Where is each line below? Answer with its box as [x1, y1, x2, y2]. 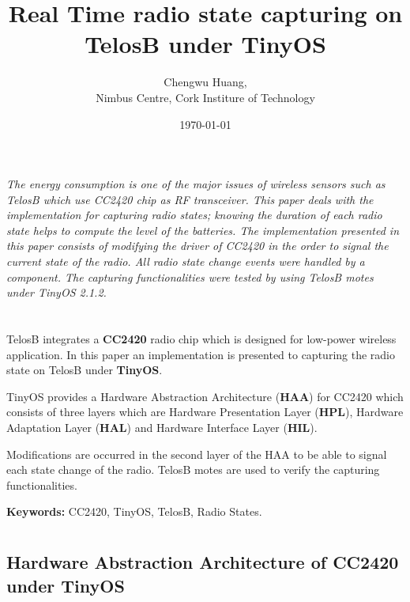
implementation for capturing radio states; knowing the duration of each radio [6, 206, 382, 223]
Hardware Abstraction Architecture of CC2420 [6, 550, 399, 574]
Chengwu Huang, [164, 74, 247, 90]
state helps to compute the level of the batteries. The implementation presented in [6, 221, 400, 238]
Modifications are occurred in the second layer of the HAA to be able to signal [6, 445, 387, 462]
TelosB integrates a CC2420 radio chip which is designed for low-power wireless [6, 331, 397, 347]
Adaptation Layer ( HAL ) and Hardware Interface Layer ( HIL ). [6, 419, 318, 435]
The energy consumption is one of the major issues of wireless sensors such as [6, 176, 386, 192]
